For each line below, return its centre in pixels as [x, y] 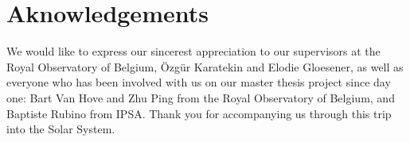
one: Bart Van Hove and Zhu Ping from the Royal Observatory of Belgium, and [201, 97]
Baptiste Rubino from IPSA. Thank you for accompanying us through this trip [199, 113]
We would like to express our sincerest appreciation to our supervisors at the [193, 51]
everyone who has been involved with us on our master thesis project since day [199, 82]
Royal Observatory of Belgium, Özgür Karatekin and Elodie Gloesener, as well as [205, 66]
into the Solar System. [61, 129]
